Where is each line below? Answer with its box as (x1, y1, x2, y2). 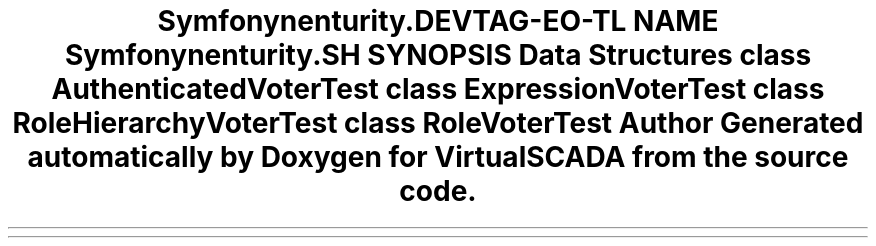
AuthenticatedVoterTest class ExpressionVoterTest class (51, 72, 825, 106)
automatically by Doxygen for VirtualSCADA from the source (27, 140, 849, 174)
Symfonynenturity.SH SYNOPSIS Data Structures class (64, 38, 812, 72)
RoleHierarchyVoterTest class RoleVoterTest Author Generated (12, 106, 864, 140)
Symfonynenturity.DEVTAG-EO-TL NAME (157, 4, 719, 38)
